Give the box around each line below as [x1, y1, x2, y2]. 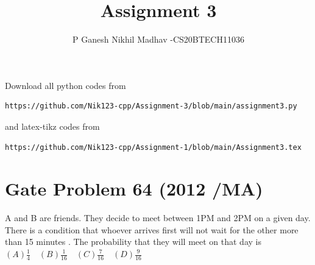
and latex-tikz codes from [5, 119, 100, 132]
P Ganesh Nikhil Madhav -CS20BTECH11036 [73, 33, 244, 46]
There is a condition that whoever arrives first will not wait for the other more [5, 223, 299, 236]
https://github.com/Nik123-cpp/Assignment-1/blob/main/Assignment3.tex [5, 143, 302, 152]
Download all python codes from [5, 79, 126, 91]
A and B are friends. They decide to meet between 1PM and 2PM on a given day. [5, 211, 311, 224]
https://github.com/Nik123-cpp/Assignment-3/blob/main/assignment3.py [5, 102, 297, 111]
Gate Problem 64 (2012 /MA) [5, 176, 263, 201]
